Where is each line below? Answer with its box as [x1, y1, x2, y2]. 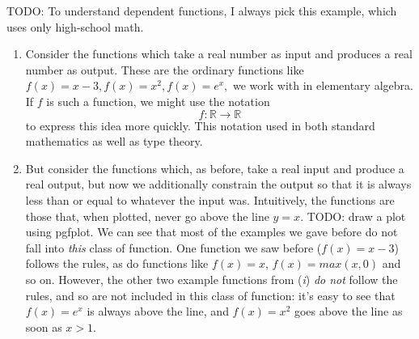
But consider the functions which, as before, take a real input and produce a [25, 159, 404, 176]
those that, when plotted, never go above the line [25, 207, 269, 224]
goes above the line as [294, 303, 403, 320]
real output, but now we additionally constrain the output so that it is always [25, 176, 412, 193]
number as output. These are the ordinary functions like [25, 61, 304, 78]
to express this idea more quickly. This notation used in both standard [25, 117, 375, 133]
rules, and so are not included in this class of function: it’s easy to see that [25, 286, 396, 303]
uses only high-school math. [6, 18, 144, 35]
